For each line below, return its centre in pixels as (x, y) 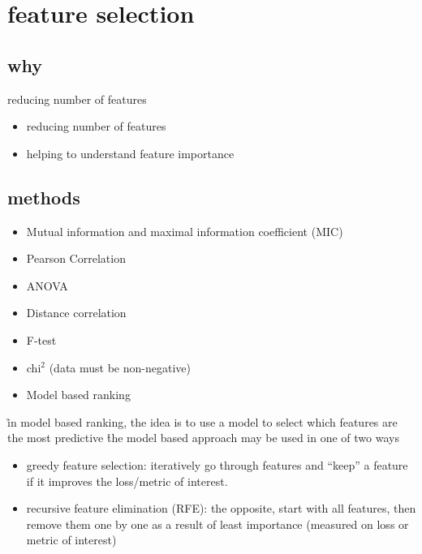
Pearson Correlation (76, 258)
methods (44, 197)
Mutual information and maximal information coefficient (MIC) (185, 231)
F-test (41, 339)
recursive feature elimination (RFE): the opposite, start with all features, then (221, 508)
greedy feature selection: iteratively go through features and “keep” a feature (217, 464)
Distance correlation (76, 313)
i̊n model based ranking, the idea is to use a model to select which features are (202, 421)
